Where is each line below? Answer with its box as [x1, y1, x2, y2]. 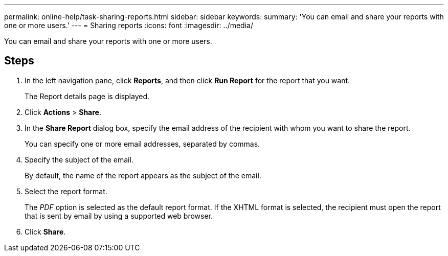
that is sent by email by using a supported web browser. [25, 211, 213, 220]
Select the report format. [25, 187, 107, 196]
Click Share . [25, 227, 66, 236]
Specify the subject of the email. [25, 155, 133, 164]
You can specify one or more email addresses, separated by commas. [25, 139, 260, 148]
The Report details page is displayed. [25, 91, 150, 101]
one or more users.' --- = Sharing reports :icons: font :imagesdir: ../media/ [4, 21, 253, 30]
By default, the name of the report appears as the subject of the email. [25, 171, 261, 180]
